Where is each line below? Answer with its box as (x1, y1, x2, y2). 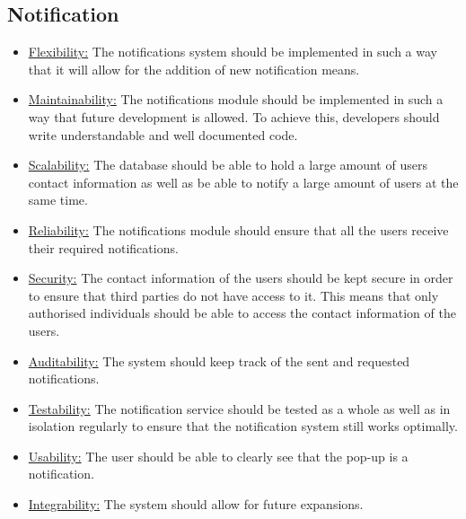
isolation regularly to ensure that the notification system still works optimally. (28, 417, 458, 435)
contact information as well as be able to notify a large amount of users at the (28, 172, 459, 191)
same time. (28, 190, 88, 209)
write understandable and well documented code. (28, 125, 298, 144)
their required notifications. (28, 238, 179, 257)
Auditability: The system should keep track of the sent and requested (28, 351, 410, 370)
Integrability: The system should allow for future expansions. (28, 495, 364, 514)
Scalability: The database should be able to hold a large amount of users (28, 155, 427, 174)
